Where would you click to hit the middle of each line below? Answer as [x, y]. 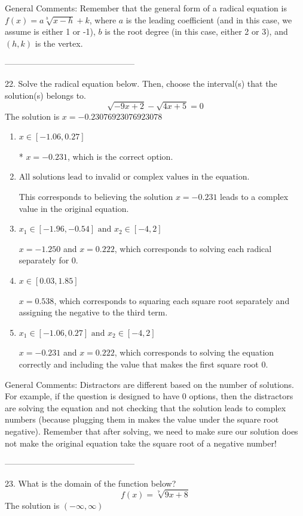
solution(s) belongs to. [45, 95]
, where [103, 19]
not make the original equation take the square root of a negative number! [141, 443]
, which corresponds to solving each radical [193, 248]
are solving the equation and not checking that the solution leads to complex [146, 407]
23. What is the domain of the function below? [91, 483]
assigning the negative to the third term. [93, 312]
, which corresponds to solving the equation [194, 352]
